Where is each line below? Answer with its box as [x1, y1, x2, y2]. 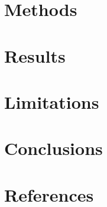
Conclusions [4, 136, 103, 160]
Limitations [4, 89, 99, 114]
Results [4, 43, 66, 67]
